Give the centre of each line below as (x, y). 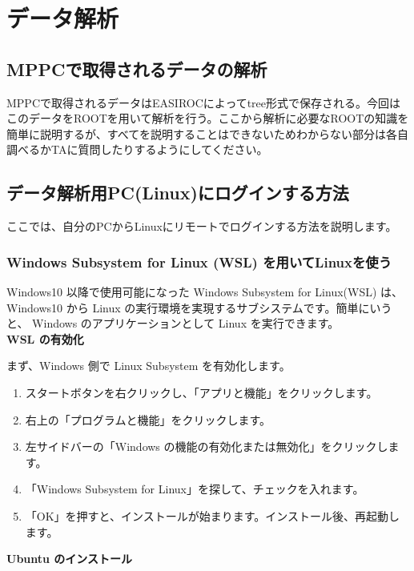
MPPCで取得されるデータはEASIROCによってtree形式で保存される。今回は (204, 102)
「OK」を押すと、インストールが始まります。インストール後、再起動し (213, 515)
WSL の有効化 (45, 338)
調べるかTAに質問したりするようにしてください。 (137, 149)
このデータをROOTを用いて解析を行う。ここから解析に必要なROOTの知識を (208, 118)
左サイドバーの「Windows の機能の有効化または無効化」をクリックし (207, 446)
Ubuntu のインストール (70, 559)
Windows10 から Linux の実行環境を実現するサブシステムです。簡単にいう (199, 307)
